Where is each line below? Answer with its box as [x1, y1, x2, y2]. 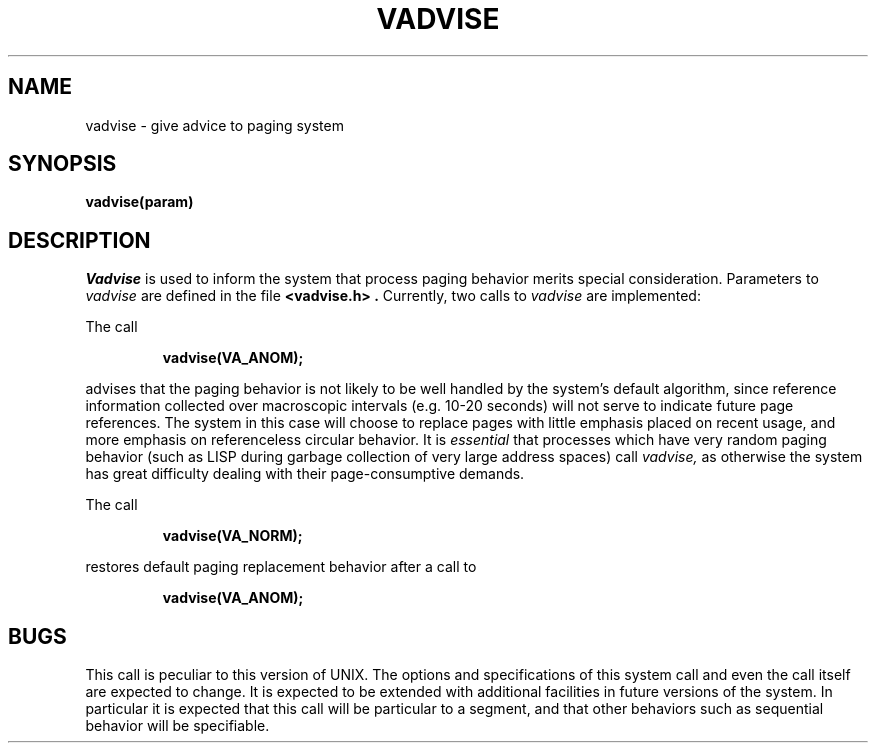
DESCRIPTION [8, 227, 151, 253]
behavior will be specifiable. [85, 717, 270, 735]
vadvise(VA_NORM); [162, 527, 303, 545]
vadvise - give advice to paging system [85, 116, 344, 134]
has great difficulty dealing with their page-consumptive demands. [85, 465, 525, 483]
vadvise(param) [85, 193, 194, 211]
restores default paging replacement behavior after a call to [85, 558, 477, 576]
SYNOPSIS [8, 151, 117, 177]
